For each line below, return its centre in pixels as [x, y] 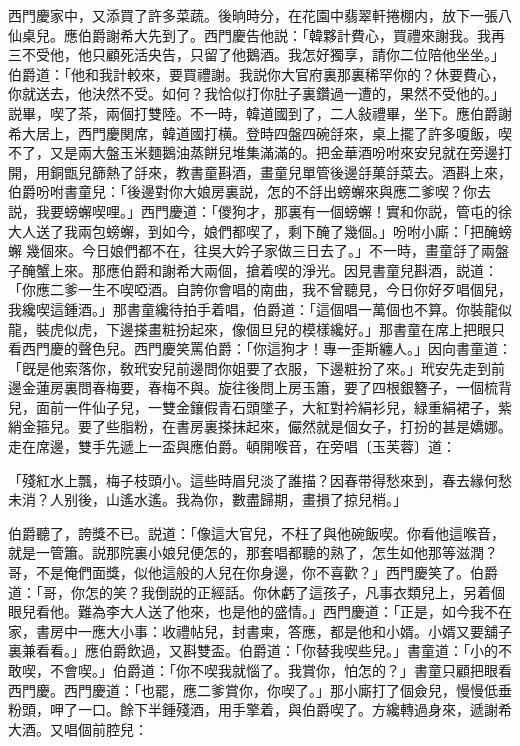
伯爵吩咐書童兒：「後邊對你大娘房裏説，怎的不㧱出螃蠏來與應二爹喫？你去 [249, 191]
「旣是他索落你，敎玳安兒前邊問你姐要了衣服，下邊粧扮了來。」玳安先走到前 [256, 367]
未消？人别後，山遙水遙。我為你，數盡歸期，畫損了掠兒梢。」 [207, 499]
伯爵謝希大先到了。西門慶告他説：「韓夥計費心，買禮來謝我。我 [284, 34]
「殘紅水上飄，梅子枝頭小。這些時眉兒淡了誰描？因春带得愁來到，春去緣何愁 [260, 479]
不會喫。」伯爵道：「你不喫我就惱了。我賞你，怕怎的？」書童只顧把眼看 [280, 670]
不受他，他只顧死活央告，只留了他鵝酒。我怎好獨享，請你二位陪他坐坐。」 [263, 54]
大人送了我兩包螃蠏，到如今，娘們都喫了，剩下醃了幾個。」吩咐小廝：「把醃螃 [260, 230]
